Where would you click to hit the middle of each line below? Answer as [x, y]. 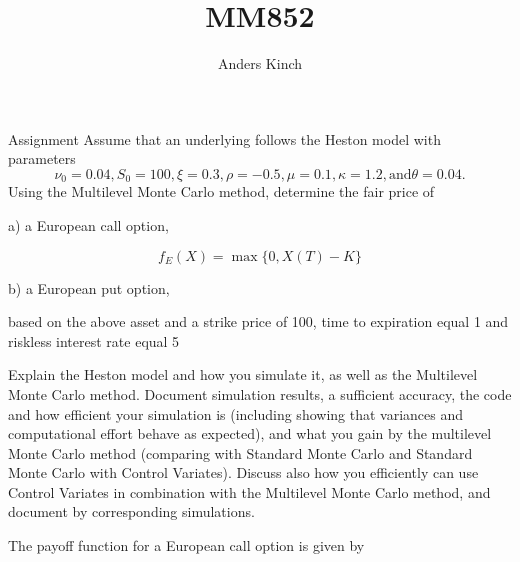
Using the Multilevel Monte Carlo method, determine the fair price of [221, 191]
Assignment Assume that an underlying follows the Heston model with [224, 138]
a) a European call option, [88, 224]
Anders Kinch [260, 63]
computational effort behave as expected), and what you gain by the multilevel [250, 433]
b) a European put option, [89, 287]
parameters [42, 158]
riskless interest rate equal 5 [94, 340]
